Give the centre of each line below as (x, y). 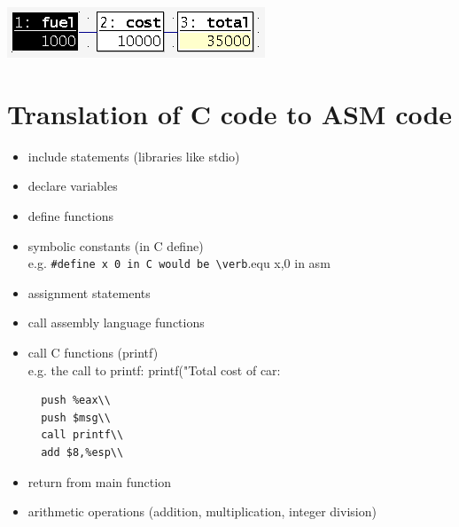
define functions (70, 215)
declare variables (73, 186)
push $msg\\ (76, 417)
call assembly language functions (116, 322)
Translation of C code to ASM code (230, 113)
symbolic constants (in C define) (116, 245)
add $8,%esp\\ (82, 452)
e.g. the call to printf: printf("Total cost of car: (154, 370)
